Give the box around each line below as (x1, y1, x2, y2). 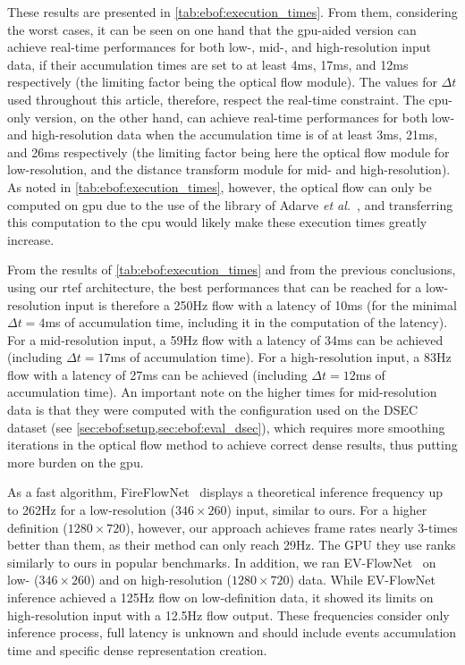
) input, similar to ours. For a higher (226, 501, 427, 519)
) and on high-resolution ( (89, 570, 232, 589)
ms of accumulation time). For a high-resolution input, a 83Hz (110, 348, 452, 366)
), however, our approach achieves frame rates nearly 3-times (125, 518, 458, 536)
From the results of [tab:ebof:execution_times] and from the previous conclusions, (7, 260, 456, 279)
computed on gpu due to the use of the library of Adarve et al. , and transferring (7, 195, 453, 214)
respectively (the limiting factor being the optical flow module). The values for (7, 72, 437, 91)
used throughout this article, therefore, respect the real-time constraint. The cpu (7, 89, 449, 108)
